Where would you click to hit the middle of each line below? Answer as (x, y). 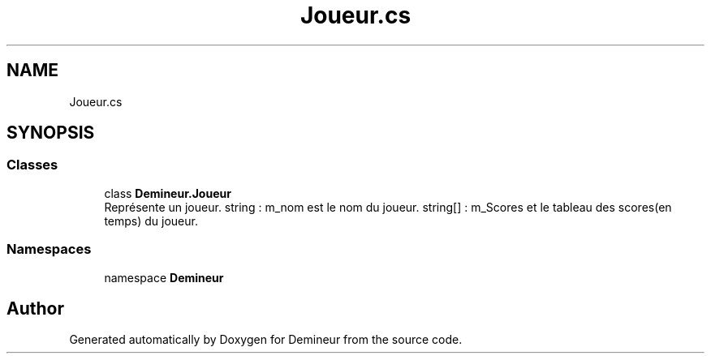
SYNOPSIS (51, 133)
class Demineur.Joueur (168, 193)
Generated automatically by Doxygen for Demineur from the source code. (266, 340)
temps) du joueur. (151, 221)
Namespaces (49, 249)
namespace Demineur (164, 277)
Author (35, 308)
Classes (32, 165)
